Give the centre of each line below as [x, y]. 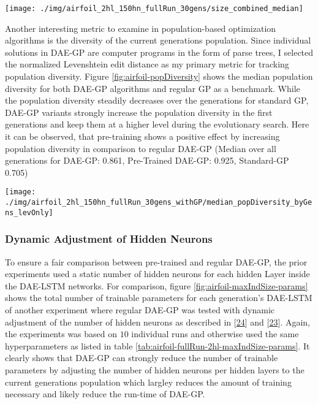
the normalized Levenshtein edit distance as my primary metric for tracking [147, 64]
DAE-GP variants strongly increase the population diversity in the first [139, 112]
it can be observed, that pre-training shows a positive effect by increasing [142, 136]
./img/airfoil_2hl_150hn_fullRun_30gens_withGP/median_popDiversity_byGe [159, 203]
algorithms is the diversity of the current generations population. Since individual [158, 40]
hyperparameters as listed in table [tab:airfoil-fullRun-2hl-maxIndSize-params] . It [157, 345]
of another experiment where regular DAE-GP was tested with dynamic [140, 309]
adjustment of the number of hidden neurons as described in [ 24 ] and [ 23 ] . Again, [157, 322]
